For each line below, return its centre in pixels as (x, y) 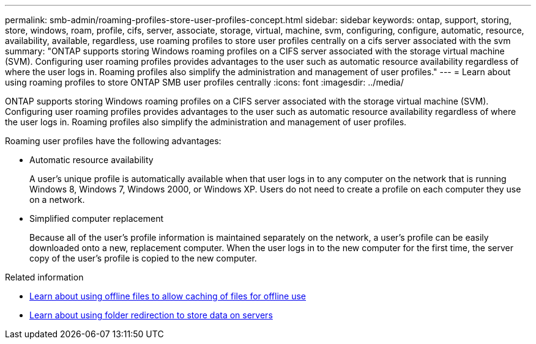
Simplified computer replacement (97, 218)
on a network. (57, 199)
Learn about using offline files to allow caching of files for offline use (168, 296)
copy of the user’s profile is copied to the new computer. (143, 258)
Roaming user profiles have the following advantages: (113, 141)
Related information (44, 277)
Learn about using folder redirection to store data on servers (151, 315)
